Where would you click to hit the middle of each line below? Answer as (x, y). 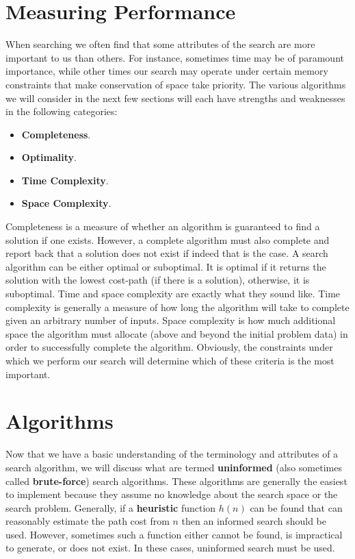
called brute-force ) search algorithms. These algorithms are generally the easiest (176, 481)
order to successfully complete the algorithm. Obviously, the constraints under (169, 347)
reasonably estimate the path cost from (88, 521)
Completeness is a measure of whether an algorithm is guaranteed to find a (163, 226)
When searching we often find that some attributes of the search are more (160, 44)
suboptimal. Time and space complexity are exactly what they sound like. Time (173, 294)
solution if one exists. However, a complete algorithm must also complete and (168, 239)
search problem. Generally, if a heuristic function (111, 507)
